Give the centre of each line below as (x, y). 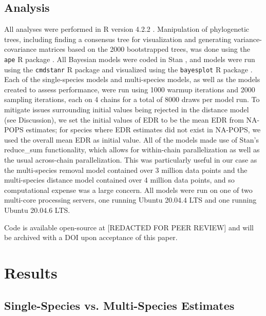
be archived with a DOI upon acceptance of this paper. (91, 237)
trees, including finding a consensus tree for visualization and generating (118, 39)
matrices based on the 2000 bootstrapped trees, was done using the (144, 49)
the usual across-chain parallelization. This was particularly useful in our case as (131, 160)
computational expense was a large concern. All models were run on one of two (128, 190)
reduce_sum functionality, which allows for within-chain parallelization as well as (132, 150)
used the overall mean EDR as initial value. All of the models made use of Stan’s (132, 139)
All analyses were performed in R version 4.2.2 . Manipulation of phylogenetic (127, 29)
